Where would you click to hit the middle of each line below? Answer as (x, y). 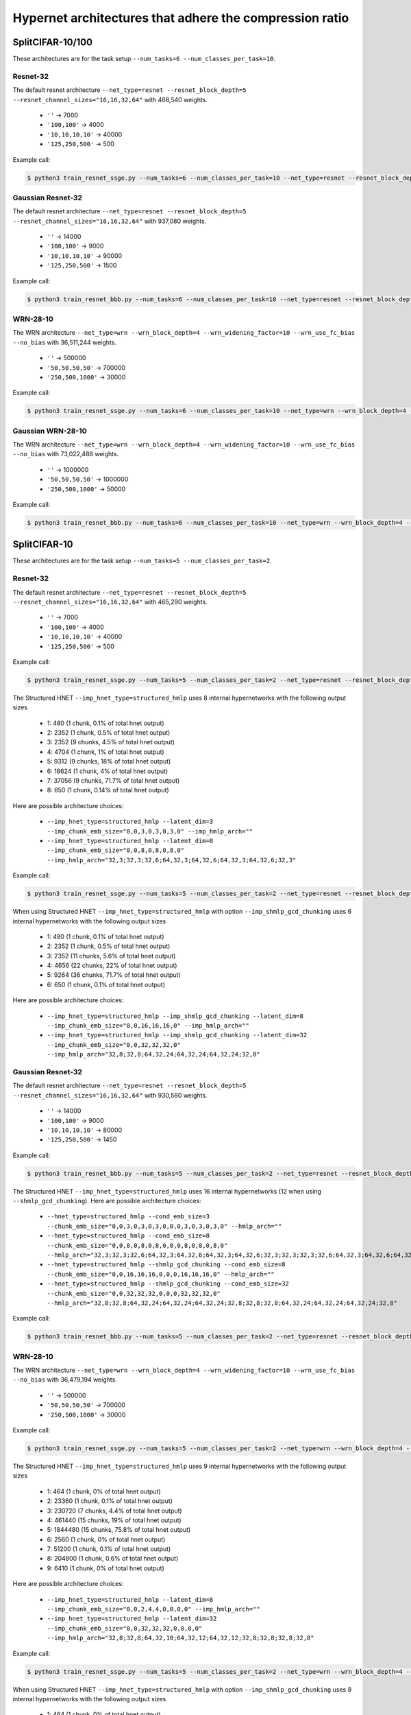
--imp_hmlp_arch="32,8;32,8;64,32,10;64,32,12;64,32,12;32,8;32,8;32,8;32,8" (180, 1638)
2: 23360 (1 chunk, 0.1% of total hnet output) (110, 1501)
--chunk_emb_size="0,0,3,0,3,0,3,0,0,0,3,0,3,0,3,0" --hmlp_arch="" (164, 1226)
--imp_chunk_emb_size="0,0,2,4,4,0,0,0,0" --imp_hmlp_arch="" (153, 1609)
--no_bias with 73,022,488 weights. (66, 454)
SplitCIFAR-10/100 (52, 42)
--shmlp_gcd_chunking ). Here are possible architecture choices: (107, 1201)
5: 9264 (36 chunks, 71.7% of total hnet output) (114, 975)
